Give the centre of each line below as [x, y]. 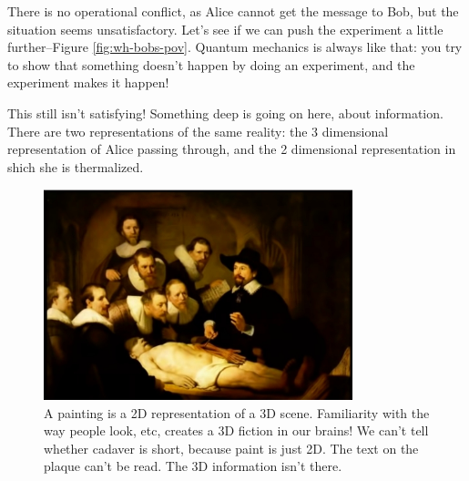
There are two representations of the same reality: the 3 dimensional [198, 131]
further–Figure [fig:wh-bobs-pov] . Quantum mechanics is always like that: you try [235, 47]
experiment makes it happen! [88, 82]
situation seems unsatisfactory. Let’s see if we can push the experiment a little [225, 29]
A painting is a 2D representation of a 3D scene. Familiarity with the [237, 412]
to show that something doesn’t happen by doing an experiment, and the [211, 64]
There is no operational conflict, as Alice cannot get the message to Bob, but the [233, 11]
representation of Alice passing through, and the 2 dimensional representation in [232, 149]
